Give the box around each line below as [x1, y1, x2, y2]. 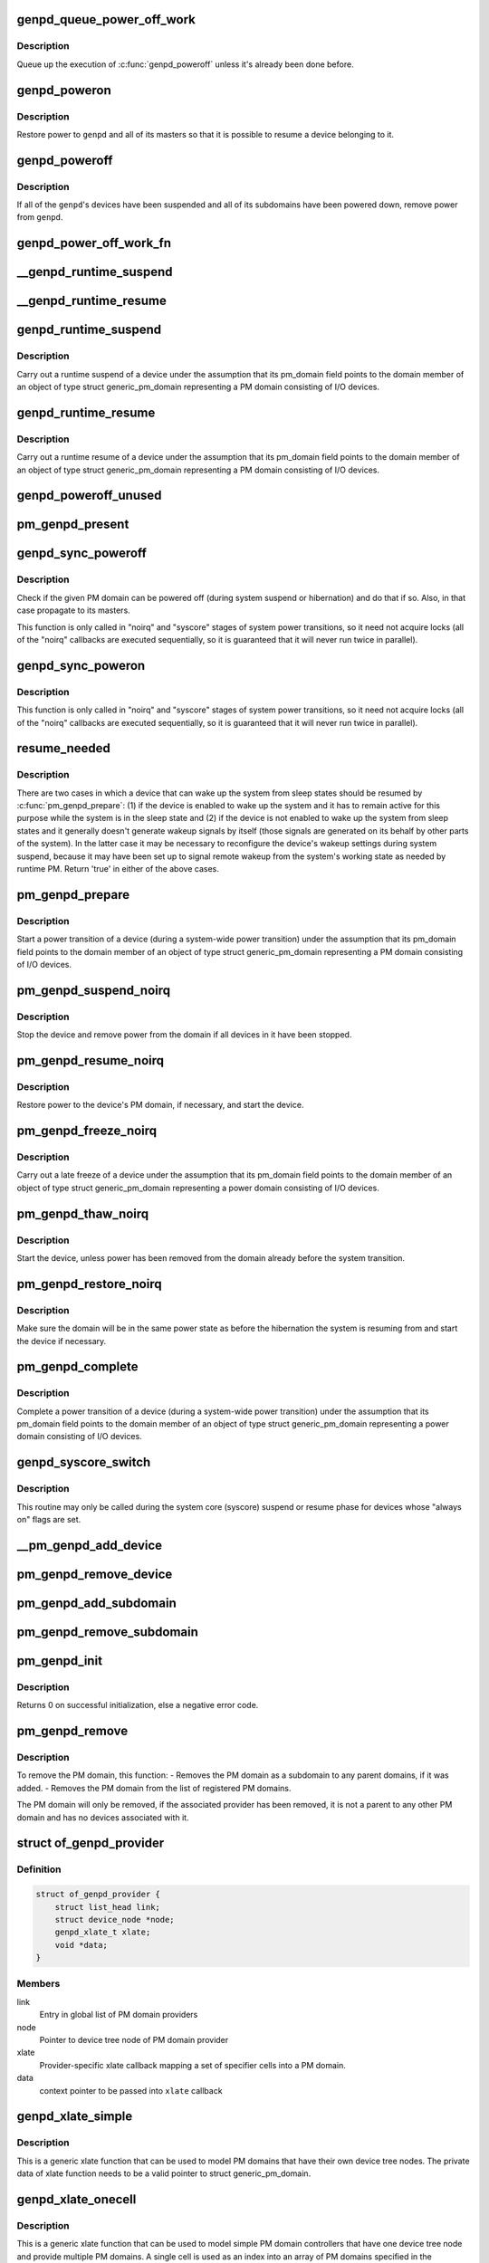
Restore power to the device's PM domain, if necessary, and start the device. [16, 1100, 304, 1111]
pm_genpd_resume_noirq [16, 1053, 165, 1068]
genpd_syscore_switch [16, 1455, 151, 1470]
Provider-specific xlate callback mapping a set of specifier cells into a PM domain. [39, 2059, 346, 2070]
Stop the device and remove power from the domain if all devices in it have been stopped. [16, 1029, 352, 1040]
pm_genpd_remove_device [16, 1566, 173, 1581]
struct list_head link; [54, 1902, 160, 1912]
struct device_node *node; [54, 1914, 176, 1924]
